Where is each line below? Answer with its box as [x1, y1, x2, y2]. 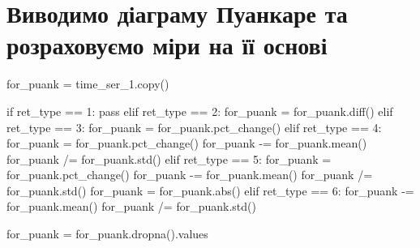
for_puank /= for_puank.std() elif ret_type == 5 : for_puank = [6, 150, 332, 167]
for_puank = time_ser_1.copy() [6, 75, 169, 92]
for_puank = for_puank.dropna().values [6, 225, 208, 242]
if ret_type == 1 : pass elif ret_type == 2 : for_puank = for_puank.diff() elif [6, 102, 393, 119]
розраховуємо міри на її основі [6, 28, 328, 62]
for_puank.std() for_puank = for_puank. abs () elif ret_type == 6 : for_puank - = [6, 182, 414, 199]
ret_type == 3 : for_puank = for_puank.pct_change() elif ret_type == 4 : [6, 118, 382, 135]
